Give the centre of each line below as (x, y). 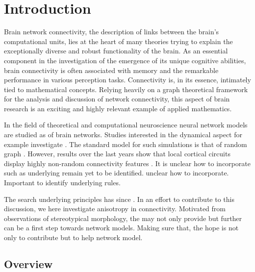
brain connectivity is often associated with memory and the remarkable (111, 70)
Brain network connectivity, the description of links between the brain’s (112, 32)
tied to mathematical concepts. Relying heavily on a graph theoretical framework (126, 89)
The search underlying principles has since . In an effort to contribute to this (119, 199)
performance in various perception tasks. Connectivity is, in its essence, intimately (127, 80)
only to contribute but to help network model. (73, 237)
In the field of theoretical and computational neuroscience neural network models (126, 125)
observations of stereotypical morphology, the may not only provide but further (123, 218)
